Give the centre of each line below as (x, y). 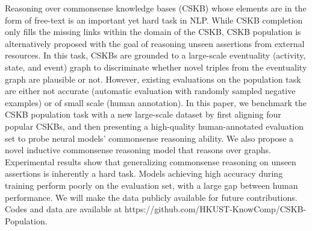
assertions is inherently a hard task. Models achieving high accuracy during (144, 173)
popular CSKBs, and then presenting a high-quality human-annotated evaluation (154, 126)
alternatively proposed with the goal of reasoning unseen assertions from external (155, 43)
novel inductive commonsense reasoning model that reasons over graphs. (138, 150)
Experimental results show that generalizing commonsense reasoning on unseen (151, 161)
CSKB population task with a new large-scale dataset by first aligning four (143, 114)
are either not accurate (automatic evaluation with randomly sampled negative (150, 91)
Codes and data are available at (64, 209)
